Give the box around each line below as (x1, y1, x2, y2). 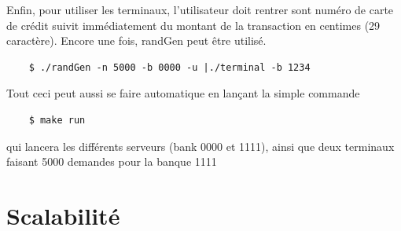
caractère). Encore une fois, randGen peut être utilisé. (6, 32, 267, 49)
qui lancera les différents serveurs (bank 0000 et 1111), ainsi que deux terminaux (6, 137, 395, 154)
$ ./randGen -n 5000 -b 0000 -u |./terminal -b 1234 (28, 61, 311, 73)
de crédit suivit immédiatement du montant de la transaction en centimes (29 (6, 16, 381, 33)
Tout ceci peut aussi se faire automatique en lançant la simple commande (6, 85, 360, 101)
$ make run (28, 114, 86, 126)
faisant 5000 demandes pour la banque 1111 (6, 153, 217, 170)
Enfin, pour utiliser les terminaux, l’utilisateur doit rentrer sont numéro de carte (6, 2, 394, 17)
